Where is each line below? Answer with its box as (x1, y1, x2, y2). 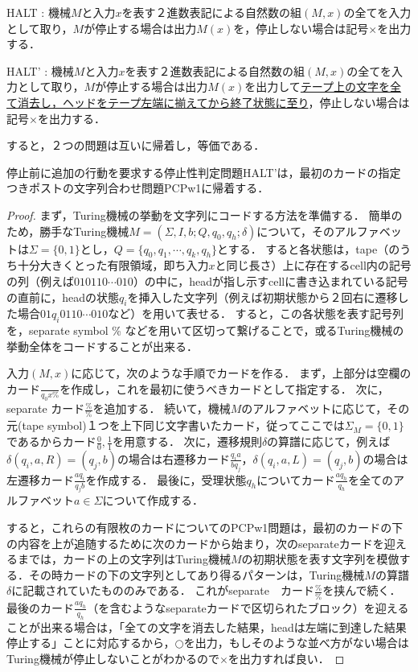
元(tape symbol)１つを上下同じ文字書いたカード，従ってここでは (6, 417, 345, 434)
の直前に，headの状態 (6, 288, 120, 305)
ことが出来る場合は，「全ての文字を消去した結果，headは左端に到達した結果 (6, 618, 407, 635)
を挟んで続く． (322, 582, 401, 599)
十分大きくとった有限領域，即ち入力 (17, 257, 209, 274)
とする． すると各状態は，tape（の (217, 240, 400, 257)
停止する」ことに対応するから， (6, 634, 175, 651)
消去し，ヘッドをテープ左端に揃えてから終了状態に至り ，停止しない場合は (17, 93, 410, 110)
